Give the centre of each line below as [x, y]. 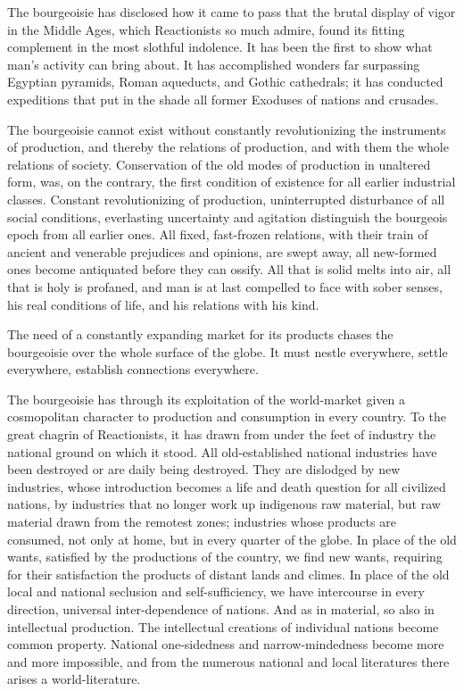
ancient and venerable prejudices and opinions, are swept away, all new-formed [222, 251]
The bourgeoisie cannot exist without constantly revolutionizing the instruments [227, 129]
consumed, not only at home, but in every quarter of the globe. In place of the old [232, 539]
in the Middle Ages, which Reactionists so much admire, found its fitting [206, 29]
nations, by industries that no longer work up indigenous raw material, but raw [224, 504]
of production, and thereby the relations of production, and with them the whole [228, 147]
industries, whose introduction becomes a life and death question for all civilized [227, 486]
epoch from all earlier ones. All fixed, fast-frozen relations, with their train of [218, 234]
